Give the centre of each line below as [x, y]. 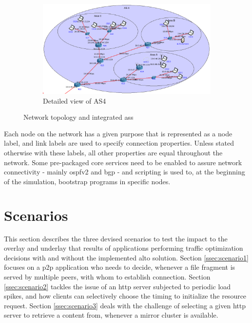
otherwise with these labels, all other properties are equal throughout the [113, 153]
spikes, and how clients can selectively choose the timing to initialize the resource [125, 296]
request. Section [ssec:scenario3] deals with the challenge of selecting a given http [125, 305]
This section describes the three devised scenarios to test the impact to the [116, 238]
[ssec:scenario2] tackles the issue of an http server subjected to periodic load [117, 286]
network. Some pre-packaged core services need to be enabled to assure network [123, 162]
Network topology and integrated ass [78, 117]
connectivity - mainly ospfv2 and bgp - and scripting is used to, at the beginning [125, 172]
